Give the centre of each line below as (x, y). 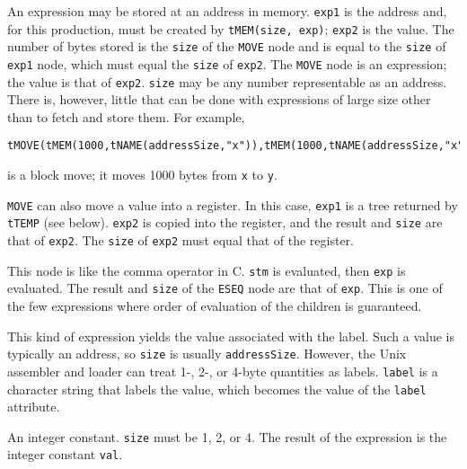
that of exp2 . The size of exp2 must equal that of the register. (181, 240)
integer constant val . (65, 454)
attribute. (34, 407)
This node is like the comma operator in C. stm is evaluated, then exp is (207, 270)
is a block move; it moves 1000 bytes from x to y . (142, 175)
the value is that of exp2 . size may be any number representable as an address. (227, 81)
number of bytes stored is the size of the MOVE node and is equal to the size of (227, 46)
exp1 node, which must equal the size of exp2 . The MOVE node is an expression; (227, 63)
